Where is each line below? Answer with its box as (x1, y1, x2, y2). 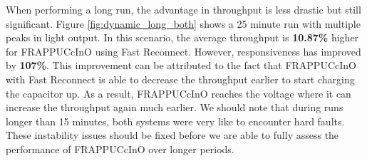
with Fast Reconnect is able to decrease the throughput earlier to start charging (6, 71, 355, 86)
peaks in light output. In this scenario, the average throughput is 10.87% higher (6, 30, 359, 45)
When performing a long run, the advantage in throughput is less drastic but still (6, 2, 361, 16)
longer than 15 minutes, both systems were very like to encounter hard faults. (6, 113, 345, 128)
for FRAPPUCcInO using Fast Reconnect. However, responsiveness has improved (6, 43, 361, 58)
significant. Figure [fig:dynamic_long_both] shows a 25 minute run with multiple (6, 16, 361, 31)
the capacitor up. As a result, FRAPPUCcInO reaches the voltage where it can (6, 85, 351, 100)
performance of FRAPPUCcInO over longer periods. (6, 141, 234, 156)
